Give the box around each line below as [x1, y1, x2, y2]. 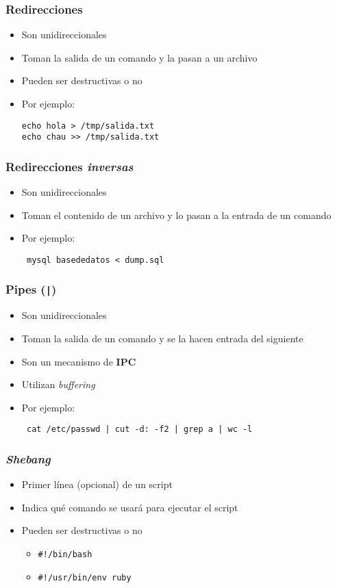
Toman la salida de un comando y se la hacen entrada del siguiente [21, 331, 303, 345]
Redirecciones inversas [5, 157, 134, 175]
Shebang [5, 450, 51, 467]
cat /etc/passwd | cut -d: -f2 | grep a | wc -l [26, 424, 253, 435]
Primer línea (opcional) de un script [21, 477, 173, 491]
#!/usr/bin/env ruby [38, 572, 132, 583]
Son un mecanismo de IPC [21, 354, 136, 368]
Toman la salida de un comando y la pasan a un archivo [21, 50, 258, 64]
